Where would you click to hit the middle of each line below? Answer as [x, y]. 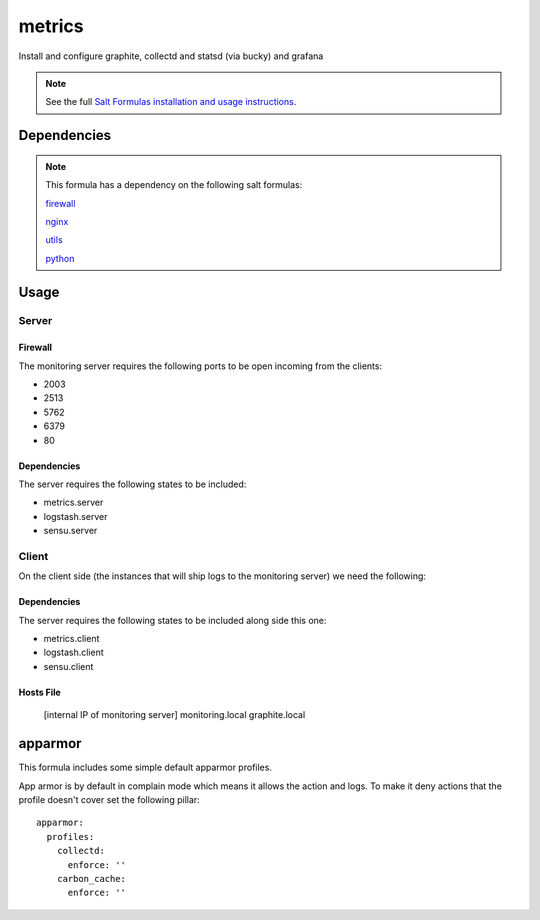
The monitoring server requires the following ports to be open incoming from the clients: [200, 366]
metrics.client [71, 639]
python [60, 258]
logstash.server [76, 516]
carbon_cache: [91, 878]
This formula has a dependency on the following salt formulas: [174, 185]
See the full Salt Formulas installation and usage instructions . [171, 102]
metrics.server [73, 502]
